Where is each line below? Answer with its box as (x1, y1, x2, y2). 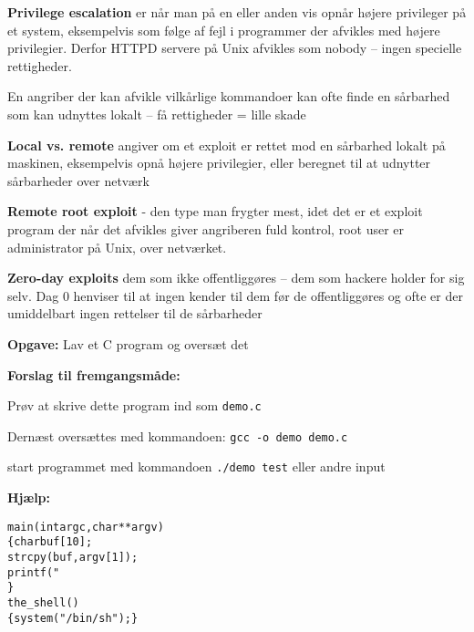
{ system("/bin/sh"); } (7, 611, 139, 625)
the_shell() (7, 596, 79, 609)
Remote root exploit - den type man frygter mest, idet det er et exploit (7, 202, 423, 221)
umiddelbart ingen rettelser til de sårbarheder (7, 304, 263, 323)
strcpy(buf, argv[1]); (7, 550, 139, 564)
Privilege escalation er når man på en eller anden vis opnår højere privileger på (7, 3, 467, 21)
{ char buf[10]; (7, 535, 93, 549)
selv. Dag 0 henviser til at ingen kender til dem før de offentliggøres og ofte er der (7, 285, 463, 305)
